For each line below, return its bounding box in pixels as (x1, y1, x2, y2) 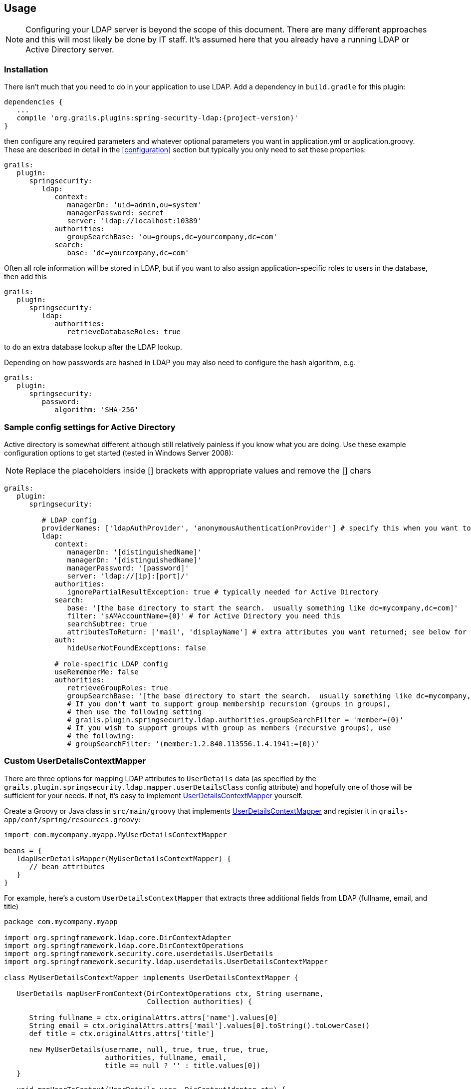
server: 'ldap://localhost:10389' (67, 217, 202, 225)
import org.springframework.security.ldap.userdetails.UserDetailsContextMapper (4, 957, 328, 966)
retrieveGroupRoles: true (67, 683, 168, 692)
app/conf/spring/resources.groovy (4, 815, 139, 824)
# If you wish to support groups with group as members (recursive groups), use (67, 723, 391, 732)
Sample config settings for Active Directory (4, 422, 176, 432)
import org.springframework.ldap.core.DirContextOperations (4, 941, 244, 950)
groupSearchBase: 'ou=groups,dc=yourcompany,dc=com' (67, 233, 277, 241)
